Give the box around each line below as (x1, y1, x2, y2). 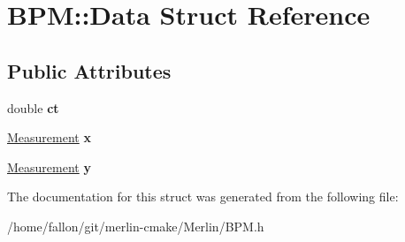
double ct (7, 98, 59, 117)
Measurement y (7, 157, 91, 176)
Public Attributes (7, 57, 172, 84)
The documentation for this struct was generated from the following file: (7, 187, 399, 206)
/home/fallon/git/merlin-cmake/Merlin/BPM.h (7, 216, 264, 235)
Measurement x (7, 128, 91, 147)
